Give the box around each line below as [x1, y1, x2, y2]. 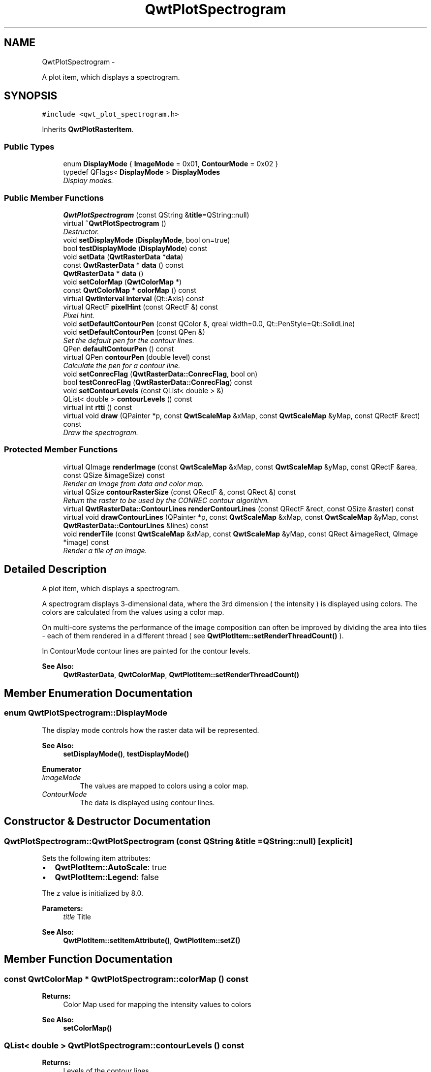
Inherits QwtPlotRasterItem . [42, 125, 134, 134]
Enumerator [42, 764, 82, 773]
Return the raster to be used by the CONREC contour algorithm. [63, 496, 270, 504]
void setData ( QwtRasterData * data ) [63, 252, 184, 261]
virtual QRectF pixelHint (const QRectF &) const [63, 302, 218, 311]
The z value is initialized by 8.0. [42, 888, 144, 897]
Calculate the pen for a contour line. [63, 361, 181, 370]
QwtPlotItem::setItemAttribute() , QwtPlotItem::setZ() [63, 936, 241, 945]
